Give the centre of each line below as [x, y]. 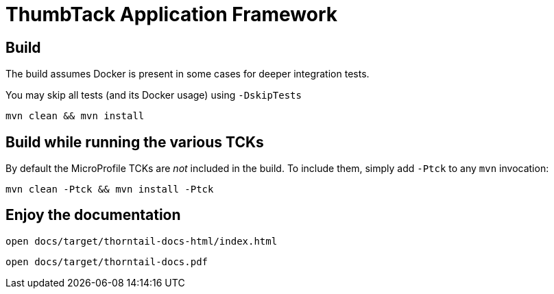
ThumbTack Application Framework [171, 14]
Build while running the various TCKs [135, 142]
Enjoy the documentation [93, 215]
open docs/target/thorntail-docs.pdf [107, 261]
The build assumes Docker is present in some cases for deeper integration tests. [188, 74]
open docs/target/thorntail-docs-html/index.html [142, 241]
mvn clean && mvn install [75, 116]
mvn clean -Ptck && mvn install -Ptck [110, 189]
